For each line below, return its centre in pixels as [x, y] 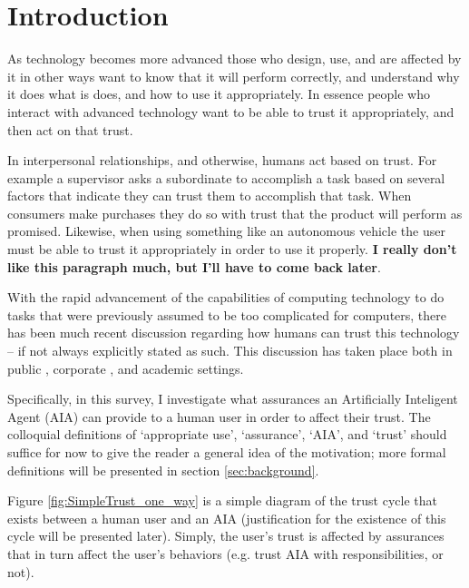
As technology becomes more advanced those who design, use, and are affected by [234, 59]
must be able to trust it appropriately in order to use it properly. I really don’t [232, 249]
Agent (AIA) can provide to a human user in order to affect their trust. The [219, 416]
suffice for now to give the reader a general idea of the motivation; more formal [227, 452]
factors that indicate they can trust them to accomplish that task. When [210, 196]
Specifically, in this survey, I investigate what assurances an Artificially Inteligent [233, 399]
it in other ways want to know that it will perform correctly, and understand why [234, 76]
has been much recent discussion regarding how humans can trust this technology [234, 333]
